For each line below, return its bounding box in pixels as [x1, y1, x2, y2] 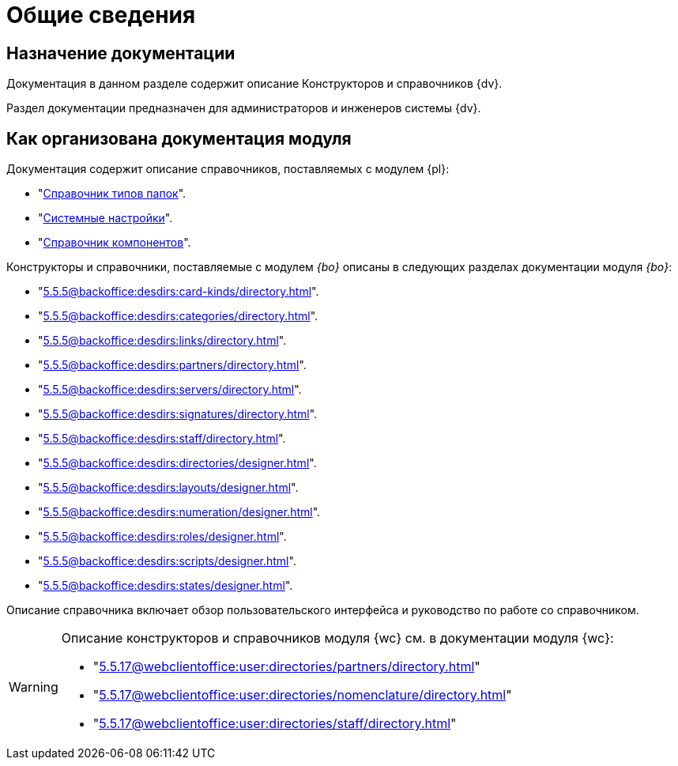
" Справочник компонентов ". [38, 236, 191, 250]
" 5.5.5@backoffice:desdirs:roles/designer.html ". [38, 530, 287, 544]
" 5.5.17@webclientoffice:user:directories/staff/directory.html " [92, 715, 457, 732]
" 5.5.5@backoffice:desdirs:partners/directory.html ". [38, 358, 307, 372]
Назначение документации [6, 43, 235, 63]
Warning [9, 679, 58, 696]
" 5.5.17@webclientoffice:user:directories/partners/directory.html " [92, 658, 480, 675]
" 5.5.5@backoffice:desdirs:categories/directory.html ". [38, 309, 318, 323]
